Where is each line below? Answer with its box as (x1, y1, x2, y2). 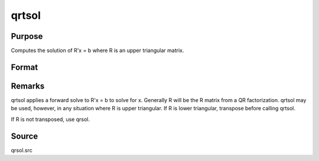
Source (11, 131, 38, 141)
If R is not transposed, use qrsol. (11, 116, 90, 123)
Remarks (11, 81, 45, 91)
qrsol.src (11, 146, 32, 153)
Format (11, 62, 38, 72)
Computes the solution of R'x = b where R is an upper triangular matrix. (11, 47, 184, 54)
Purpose (11, 31, 43, 41)
